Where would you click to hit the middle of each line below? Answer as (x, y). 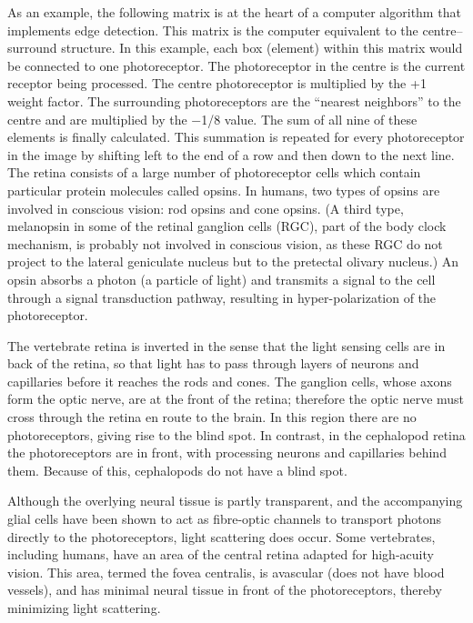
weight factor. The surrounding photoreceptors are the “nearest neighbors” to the (234, 100)
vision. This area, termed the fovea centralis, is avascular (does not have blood (226, 572)
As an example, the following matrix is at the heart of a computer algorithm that (234, 12)
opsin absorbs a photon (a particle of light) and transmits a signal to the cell (221, 279)
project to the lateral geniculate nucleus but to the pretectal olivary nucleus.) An (233, 261)
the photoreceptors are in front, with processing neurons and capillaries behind (227, 452)
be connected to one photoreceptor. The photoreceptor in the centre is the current (236, 65)
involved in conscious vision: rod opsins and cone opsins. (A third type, (206, 208)
